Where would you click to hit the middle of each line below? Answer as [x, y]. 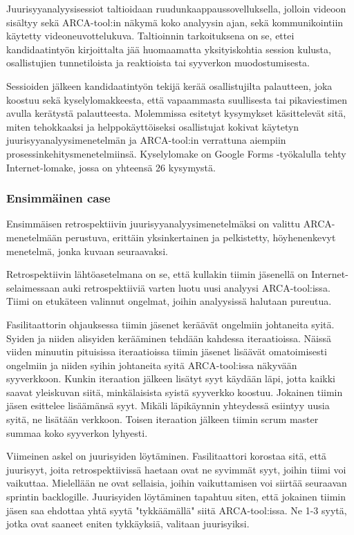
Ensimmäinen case [58, 198]
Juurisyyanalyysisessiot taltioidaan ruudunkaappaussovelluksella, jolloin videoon [176, 8]
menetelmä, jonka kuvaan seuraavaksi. [87, 251]
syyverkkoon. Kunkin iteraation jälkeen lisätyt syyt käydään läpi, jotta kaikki [171, 378]
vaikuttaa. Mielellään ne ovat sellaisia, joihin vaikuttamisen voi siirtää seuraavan [177, 483]
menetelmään [34, 237]
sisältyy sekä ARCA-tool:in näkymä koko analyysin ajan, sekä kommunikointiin [175, 22]
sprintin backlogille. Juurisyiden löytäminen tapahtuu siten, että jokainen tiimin [176, 497]
